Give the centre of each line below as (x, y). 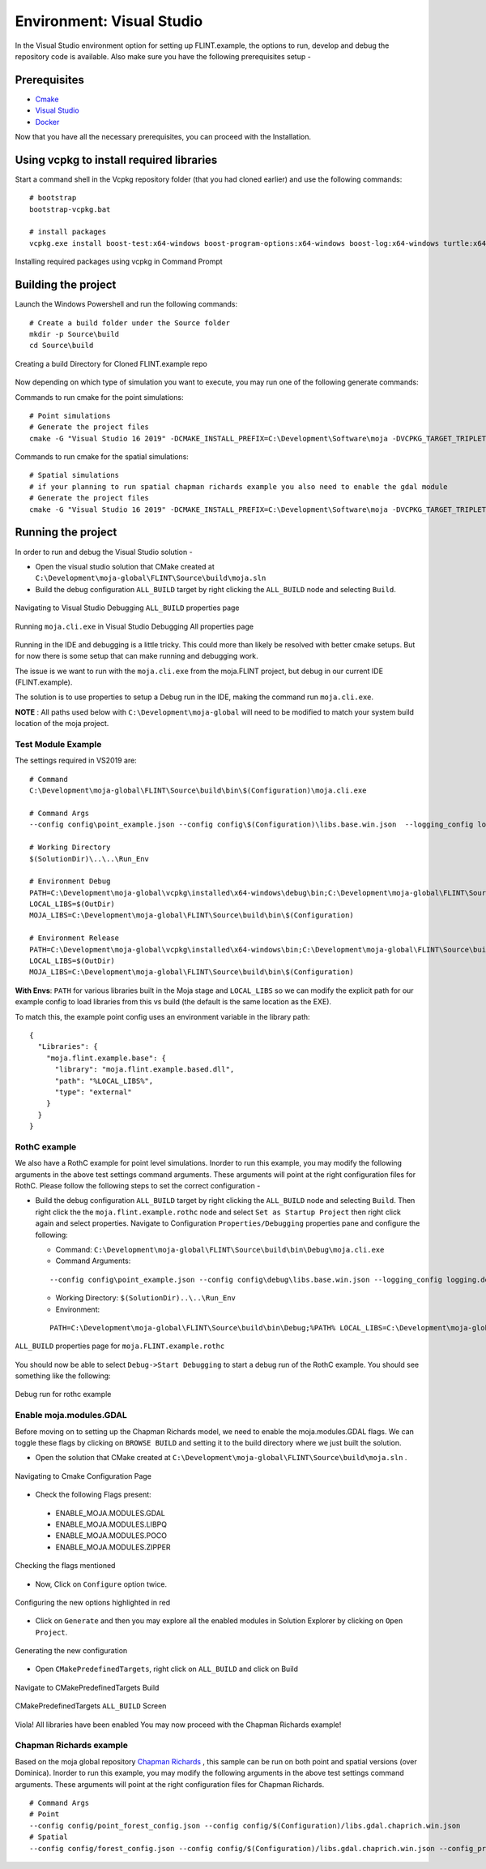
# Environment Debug (70, 881)
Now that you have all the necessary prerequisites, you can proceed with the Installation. (163, 137)
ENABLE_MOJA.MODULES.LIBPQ (111, 1524)
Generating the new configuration (71, 1651)
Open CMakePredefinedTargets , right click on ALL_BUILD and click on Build (167, 1669)
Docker (47, 122)
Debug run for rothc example (63, 1394)
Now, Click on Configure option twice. (101, 1584)
